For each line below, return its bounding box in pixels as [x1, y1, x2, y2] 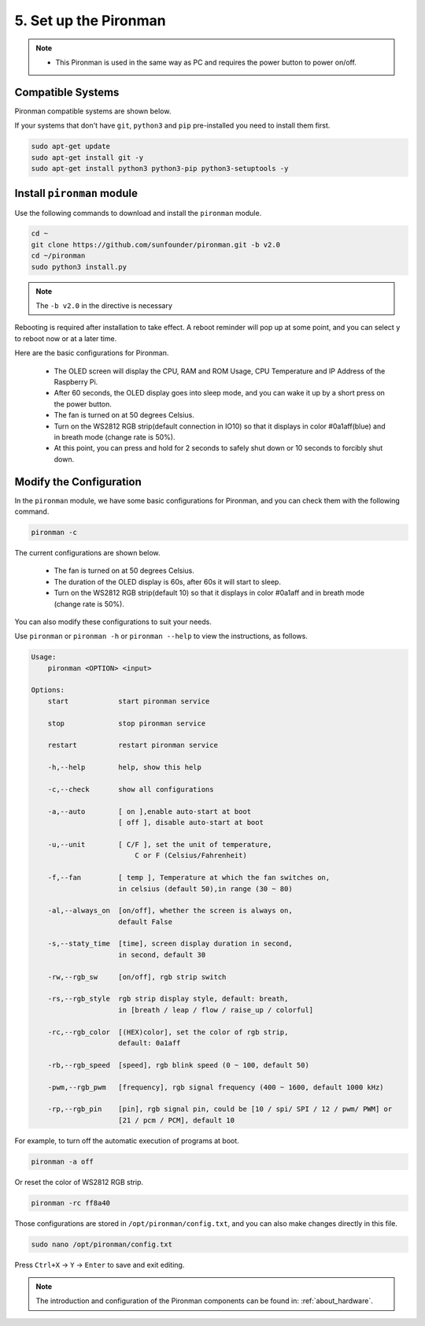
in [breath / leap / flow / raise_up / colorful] [118, 1005, 314, 1014]
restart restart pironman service [47, 741, 218, 750]
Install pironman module [14, 187, 138, 200]
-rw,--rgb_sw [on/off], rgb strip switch [47, 972, 227, 981]
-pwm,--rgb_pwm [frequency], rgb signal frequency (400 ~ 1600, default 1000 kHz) [47, 1083, 385, 1091]
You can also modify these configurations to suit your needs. [14, 617, 212, 626]
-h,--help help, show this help [47, 763, 202, 772]
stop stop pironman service [47, 719, 206, 728]
